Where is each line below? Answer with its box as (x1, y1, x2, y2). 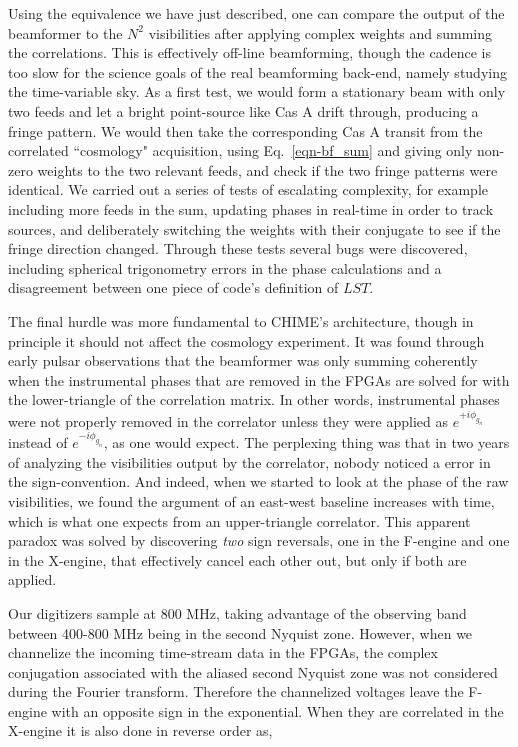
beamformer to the (8, 22, 123, 43)
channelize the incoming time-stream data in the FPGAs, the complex (8, 642, 438, 663)
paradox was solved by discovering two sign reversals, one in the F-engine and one (8, 530, 510, 551)
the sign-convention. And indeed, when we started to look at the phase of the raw (8, 471, 509, 492)
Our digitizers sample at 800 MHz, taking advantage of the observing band (8, 602, 467, 623)
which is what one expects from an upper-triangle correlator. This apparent (8, 510, 471, 531)
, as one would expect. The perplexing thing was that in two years (103, 432, 510, 453)
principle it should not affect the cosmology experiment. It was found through (8, 330, 485, 351)
